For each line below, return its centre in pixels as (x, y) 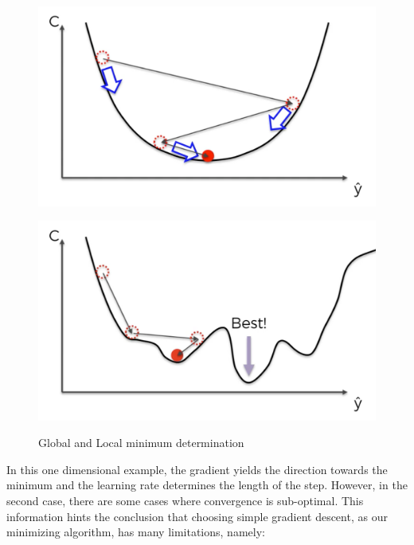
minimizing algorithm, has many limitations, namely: (136, 532)
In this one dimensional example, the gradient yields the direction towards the (197, 469)
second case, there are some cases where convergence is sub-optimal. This (185, 500)
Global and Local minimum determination (141, 443)
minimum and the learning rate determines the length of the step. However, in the (207, 485)
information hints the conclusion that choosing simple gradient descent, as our (197, 516)
